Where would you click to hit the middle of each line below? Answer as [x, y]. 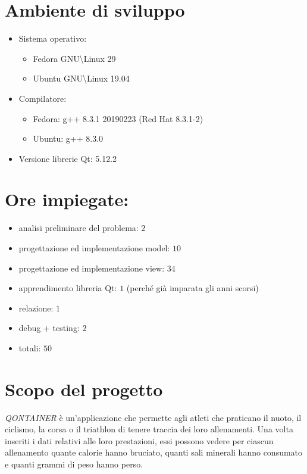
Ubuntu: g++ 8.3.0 [68, 138]
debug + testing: [49, 328]
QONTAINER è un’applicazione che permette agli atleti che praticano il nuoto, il [153, 417]
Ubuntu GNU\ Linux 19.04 [81, 78]
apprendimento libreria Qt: [68, 288]
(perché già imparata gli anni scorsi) [192, 288]
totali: [30, 347]
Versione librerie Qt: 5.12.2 [68, 158]
